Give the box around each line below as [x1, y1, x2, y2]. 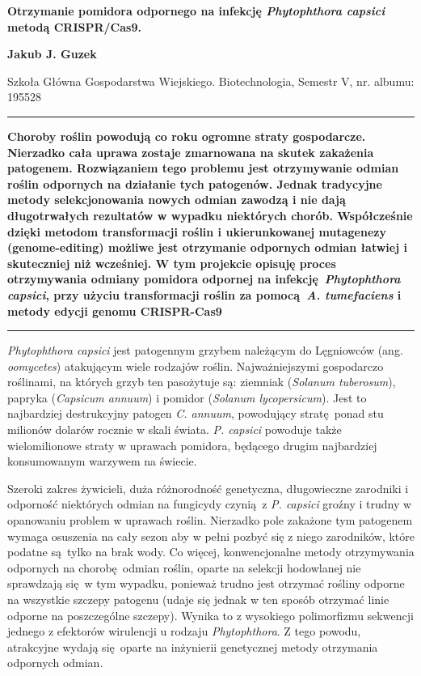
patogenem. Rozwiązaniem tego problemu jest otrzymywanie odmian [7, 159, 399, 176]
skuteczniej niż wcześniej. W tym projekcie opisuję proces [7, 254, 336, 271]
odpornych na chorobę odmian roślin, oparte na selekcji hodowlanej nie [7, 559, 361, 576]
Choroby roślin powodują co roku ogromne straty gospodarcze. [7, 127, 366, 144]
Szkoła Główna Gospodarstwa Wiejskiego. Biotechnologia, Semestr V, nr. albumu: [7, 72, 415, 89]
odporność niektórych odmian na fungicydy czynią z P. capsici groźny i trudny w [7, 495, 412, 512]
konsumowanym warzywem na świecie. [7, 453, 197, 470]
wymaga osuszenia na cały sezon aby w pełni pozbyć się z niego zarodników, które [7, 527, 415, 544]
